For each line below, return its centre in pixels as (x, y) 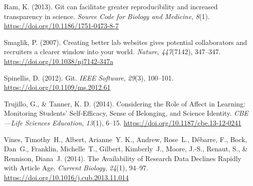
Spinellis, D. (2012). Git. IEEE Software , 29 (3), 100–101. (89, 77)
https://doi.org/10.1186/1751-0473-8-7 (61, 26)
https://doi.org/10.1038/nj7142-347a (59, 61)
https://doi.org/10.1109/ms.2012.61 (57, 87)
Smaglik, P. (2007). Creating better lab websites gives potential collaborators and (126, 42)
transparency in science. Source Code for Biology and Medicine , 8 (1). (107, 16)
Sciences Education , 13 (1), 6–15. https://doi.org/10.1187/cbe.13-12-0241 (133, 122)
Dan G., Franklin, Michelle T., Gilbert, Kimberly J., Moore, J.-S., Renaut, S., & (126, 149)
